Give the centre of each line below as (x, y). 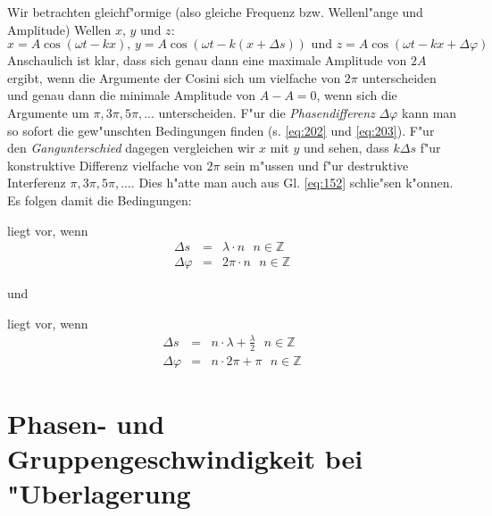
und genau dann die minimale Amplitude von (132, 95)
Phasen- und (86, 423)
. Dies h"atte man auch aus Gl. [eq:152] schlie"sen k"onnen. (292, 183)
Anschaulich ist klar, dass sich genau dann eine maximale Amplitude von (207, 60)
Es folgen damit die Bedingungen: (100, 200)
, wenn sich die (357, 95)
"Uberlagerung (99, 493)
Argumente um (48, 112)
